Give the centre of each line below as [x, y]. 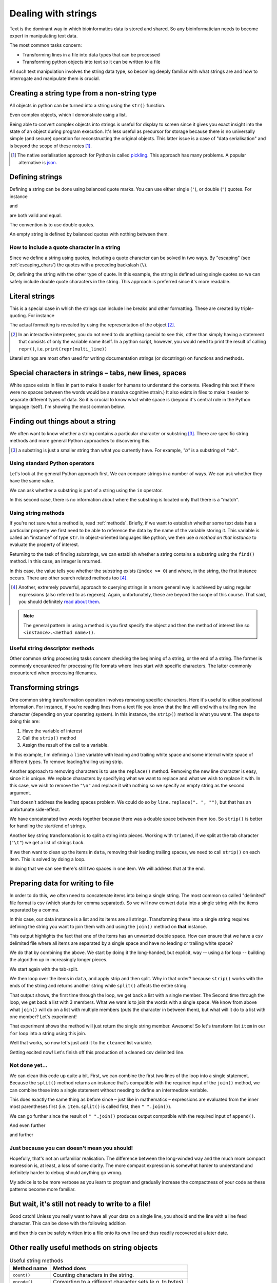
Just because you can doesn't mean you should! [71, 1148]
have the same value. [32, 481]
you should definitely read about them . [60, 602]
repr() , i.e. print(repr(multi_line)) [63, 348]
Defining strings [36, 177]
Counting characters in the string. [94, 1275]
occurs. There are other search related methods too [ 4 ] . [68, 578]
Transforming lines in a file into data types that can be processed [91, 54]
